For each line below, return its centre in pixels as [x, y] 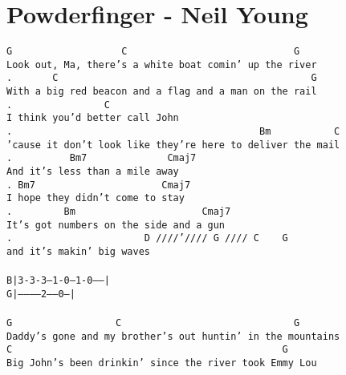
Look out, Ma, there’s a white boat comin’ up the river [162, 65]
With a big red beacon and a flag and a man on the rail [162, 92]
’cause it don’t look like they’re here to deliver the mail [173, 145]
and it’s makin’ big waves [78, 251]
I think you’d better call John [93, 118]
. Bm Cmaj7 [119, 212]
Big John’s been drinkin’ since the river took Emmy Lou [162, 363]
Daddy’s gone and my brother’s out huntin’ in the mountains [173, 336]
